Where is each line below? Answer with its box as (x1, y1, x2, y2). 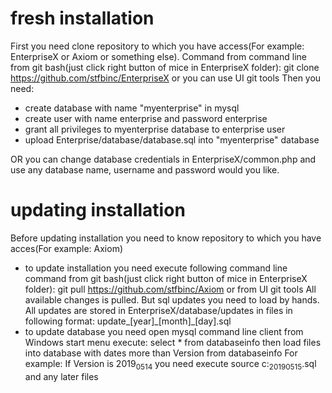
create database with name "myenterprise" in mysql (24, 102, 240, 114)
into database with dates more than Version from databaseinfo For (24, 347, 298, 359)
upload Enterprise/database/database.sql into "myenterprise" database (24, 133, 320, 146)
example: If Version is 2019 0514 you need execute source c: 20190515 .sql (24, 357, 317, 372)
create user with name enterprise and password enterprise (24, 112, 268, 124)
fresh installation (10, 7, 155, 30)
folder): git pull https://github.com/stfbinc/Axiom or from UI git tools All (24, 283, 317, 295)
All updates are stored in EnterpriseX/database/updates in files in (24, 304, 293, 316)
